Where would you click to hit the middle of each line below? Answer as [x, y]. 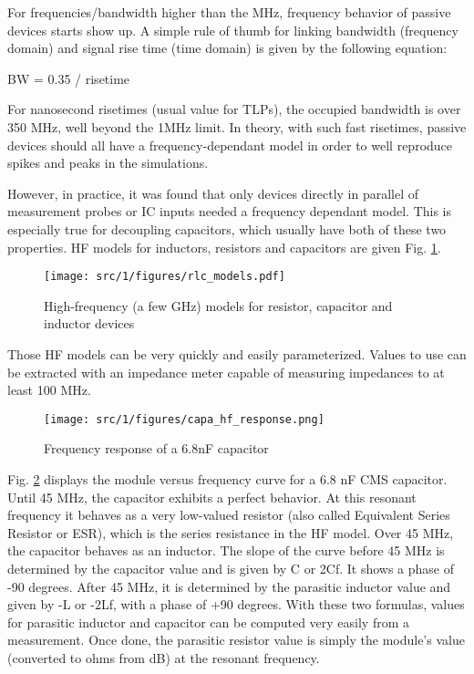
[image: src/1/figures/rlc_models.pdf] [165, 277]
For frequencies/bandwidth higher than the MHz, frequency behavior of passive [229, 12]
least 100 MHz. [49, 390]
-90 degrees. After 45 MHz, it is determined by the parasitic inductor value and [229, 586]
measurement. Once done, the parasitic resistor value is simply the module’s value [236, 640]
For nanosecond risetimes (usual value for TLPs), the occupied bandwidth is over [234, 109]
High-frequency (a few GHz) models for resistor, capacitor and [218, 305]
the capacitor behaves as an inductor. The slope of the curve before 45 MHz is [226, 550]
